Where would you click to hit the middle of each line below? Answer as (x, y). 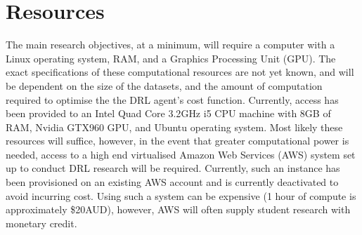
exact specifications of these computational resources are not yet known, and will (180, 72)
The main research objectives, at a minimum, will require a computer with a (170, 45)
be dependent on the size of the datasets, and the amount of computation (164, 85)
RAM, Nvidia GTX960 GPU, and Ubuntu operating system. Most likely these (174, 127)
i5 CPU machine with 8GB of (267, 113)
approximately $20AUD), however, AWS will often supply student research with (178, 209)
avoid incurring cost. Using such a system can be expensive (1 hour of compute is (181, 195)
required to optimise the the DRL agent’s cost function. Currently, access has (172, 99)
